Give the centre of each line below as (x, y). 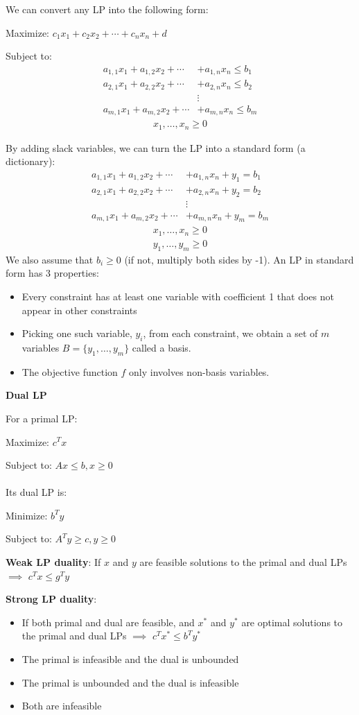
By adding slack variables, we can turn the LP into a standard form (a (156, 147)
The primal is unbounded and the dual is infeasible (130, 682)
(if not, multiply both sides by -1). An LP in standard (239, 259)
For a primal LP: (42, 418)
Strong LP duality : (51, 599)
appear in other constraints (79, 310)
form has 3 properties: (52, 273)
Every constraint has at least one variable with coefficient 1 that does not (178, 296)
